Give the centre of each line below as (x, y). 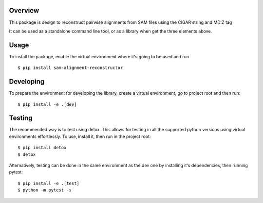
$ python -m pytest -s (45, 190)
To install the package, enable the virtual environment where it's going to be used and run (99, 56)
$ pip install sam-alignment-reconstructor (70, 68)
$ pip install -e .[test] (49, 183)
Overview (24, 10)
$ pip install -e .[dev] (47, 104)
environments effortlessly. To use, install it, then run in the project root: (80, 136)
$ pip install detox (42, 148)
